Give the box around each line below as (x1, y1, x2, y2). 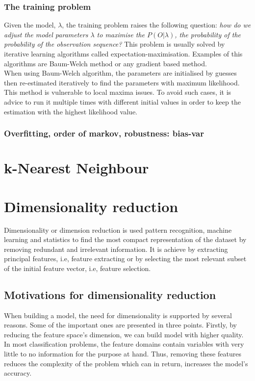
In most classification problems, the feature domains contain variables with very (4, 339, 244, 349)
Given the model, (4, 20, 56, 30)
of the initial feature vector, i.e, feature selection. (4, 263, 151, 273)
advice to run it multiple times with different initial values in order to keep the (4, 96, 241, 107)
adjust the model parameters (4, 29, 88, 39)
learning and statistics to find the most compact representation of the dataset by (4, 234, 247, 245)
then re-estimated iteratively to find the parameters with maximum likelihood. (4, 77, 240, 87)
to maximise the (97, 29, 145, 39)
